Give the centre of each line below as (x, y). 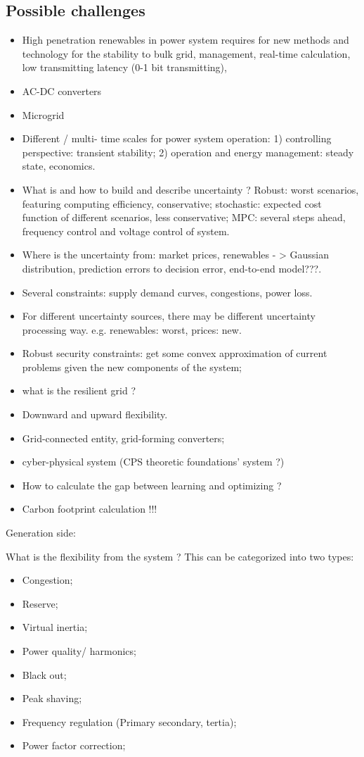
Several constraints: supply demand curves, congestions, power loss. (167, 292)
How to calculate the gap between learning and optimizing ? (152, 485)
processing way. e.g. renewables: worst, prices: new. (132, 329)
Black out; (44, 674)
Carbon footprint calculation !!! (90, 509)
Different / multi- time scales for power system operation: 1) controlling (177, 138)
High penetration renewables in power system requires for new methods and (186, 40)
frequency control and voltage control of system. (126, 231)
